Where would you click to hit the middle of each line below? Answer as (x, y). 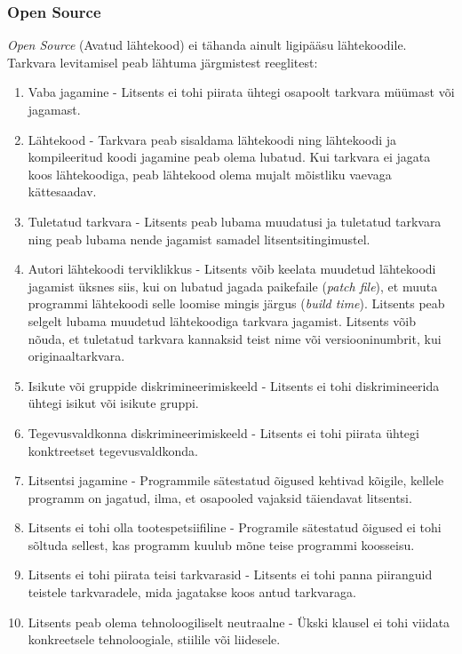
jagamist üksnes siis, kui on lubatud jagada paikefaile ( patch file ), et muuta (233, 286)
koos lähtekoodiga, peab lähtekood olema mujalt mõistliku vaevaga (210, 174)
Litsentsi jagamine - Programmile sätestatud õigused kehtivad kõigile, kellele (236, 480)
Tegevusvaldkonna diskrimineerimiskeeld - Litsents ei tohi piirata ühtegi (223, 432)
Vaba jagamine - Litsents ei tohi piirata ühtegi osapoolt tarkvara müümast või (241, 92)
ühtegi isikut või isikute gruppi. (113, 403)
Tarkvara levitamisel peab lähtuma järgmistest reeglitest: (163, 62)
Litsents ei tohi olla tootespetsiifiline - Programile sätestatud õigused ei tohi (235, 527)
